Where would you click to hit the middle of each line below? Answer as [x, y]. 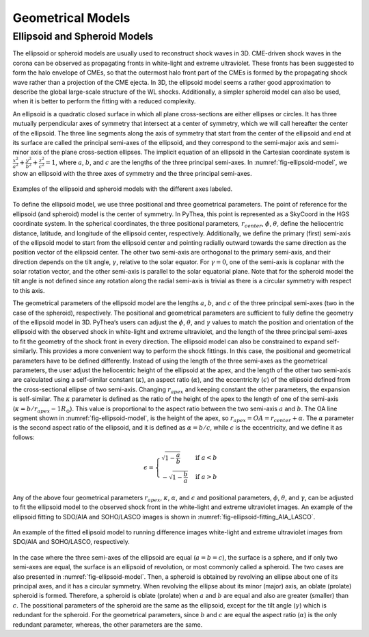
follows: [24, 437]
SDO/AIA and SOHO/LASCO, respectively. [71, 542]
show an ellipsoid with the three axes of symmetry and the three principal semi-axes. [132, 173]
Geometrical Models [71, 18]
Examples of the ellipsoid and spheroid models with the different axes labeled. [123, 189]
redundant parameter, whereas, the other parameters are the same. [108, 624]
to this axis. [29, 290]
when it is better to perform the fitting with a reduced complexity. [104, 101]
